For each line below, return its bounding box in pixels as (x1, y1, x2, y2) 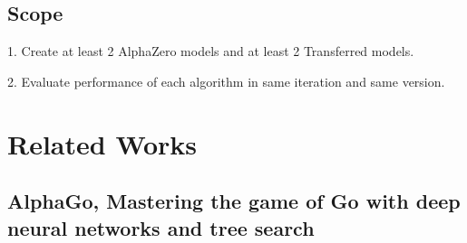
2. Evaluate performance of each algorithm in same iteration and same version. (7, 71, 445, 90)
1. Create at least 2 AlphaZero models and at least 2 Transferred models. (7, 42, 414, 61)
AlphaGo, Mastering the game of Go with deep (7, 187, 461, 215)
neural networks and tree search (7, 213, 315, 241)
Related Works (7, 125, 198, 162)
